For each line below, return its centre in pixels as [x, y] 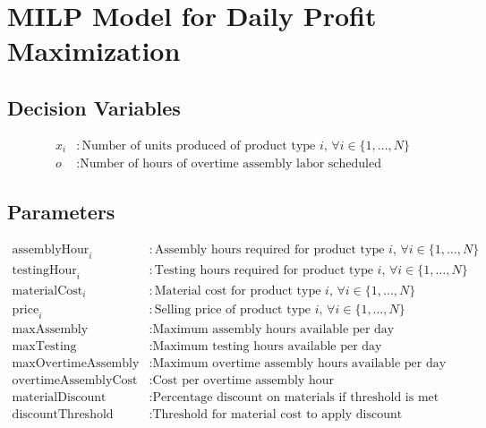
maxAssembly [50, 329]
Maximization [94, 51]
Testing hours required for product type [264, 270]
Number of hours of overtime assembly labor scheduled [230, 163]
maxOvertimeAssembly [76, 363]
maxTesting [44, 346]
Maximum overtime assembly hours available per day [299, 363]
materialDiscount [59, 397]
